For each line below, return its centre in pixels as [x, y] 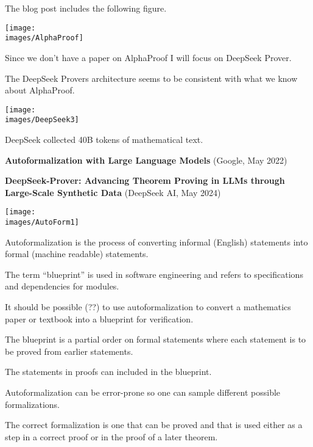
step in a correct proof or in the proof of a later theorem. [111, 436]
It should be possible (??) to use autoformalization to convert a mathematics [148, 307]
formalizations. [32, 404]
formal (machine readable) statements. [77, 254]
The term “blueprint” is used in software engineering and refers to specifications [154, 274]
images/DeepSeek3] [42, 120]
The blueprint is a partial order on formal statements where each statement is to [156, 339]
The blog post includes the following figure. [86, 8]
